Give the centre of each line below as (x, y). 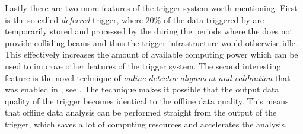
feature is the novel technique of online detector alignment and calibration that (148, 77)
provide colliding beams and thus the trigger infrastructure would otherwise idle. (151, 42)
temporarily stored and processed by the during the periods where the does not (149, 31)
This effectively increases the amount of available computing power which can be (151, 54)
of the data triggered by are (214, 19)
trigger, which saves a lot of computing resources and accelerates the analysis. (146, 124)
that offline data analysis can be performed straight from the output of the (141, 112)
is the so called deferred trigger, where (74, 19)
